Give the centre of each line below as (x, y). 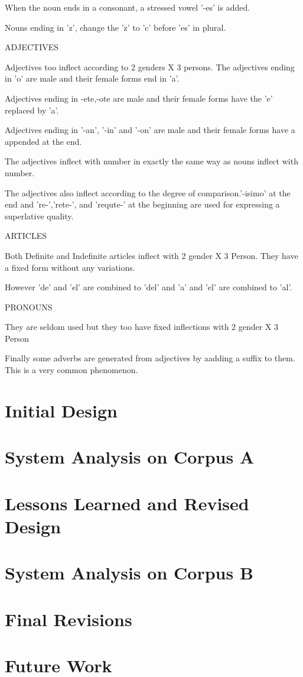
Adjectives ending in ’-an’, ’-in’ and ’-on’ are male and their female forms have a (150, 130)
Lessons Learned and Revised (127, 503)
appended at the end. (43, 141)
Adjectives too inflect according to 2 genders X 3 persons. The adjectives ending (150, 67)
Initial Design (61, 410)
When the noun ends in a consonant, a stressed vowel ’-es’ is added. (128, 7)
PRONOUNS (29, 307)
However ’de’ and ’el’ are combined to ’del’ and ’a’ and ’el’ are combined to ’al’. (149, 287)
